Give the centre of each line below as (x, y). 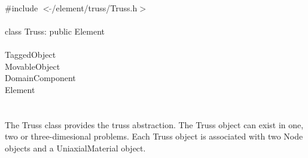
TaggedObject (31, 54)
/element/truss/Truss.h (94, 7)
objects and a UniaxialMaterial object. (75, 148)
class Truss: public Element (55, 31)
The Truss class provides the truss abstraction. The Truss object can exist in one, (154, 124)
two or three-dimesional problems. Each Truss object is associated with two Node (154, 136)
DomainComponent (40, 78)
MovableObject (33, 66)
